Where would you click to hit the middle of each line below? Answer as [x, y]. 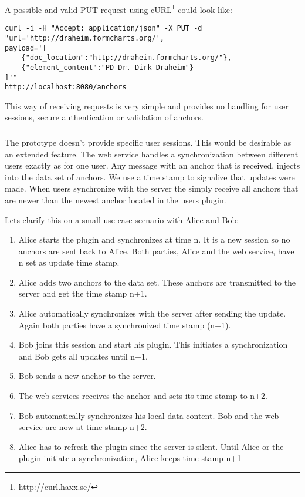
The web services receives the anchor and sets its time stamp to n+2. [143, 396]
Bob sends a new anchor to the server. [87, 376]
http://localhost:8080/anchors [66, 87]
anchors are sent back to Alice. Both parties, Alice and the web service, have [156, 251]
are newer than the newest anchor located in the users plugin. [116, 199]
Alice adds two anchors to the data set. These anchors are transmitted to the [157, 282]
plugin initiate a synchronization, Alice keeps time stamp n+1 [130, 458]
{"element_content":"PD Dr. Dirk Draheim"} [108, 67]
